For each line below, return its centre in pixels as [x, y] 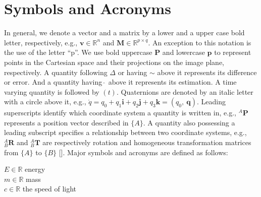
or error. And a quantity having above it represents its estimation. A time [120, 82]
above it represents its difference [207, 72]
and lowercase [184, 52]
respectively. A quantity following [56, 72]
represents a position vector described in [66, 122]
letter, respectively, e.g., [41, 42]
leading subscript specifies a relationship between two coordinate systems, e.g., [125, 132]
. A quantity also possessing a [189, 122]
